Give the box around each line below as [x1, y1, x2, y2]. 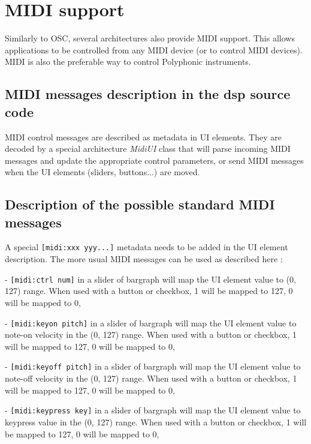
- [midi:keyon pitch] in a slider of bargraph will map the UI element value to [5, 316, 297, 329]
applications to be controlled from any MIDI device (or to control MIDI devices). [5, 43, 303, 56]
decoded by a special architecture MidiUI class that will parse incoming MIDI [5, 142, 291, 155]
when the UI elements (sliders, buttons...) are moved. [5, 166, 200, 178]
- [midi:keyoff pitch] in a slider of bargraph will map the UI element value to [5, 360, 301, 373]
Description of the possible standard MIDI [5, 195, 275, 214]
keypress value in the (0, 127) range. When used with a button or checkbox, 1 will [5, 415, 307, 428]
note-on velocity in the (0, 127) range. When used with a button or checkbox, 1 [5, 328, 297, 341]
